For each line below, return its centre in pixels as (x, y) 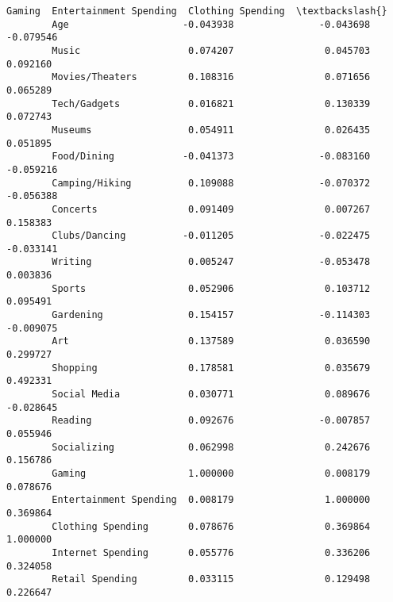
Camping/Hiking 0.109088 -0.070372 (211, 183)
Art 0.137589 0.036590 (211, 341)
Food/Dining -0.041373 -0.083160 (211, 157)
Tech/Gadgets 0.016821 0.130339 (211, 104)
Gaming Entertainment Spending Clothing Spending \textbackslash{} (197, 11)
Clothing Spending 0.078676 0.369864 (211, 526)
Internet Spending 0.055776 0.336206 (211, 552)
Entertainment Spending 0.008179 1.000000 (211, 500)
